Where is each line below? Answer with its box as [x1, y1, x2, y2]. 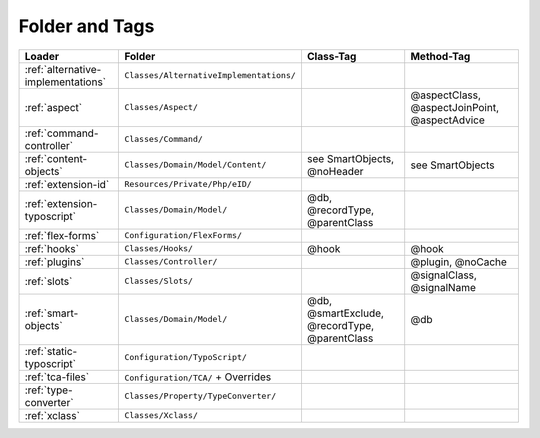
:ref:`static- [24, 344, 78, 358]
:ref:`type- [24, 383, 74, 397]
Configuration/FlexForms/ [124, 230, 242, 241]
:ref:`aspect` [24, 100, 83, 114]
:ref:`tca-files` [24, 370, 90, 384]
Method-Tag [410, 49, 471, 63]
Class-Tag [306, 49, 357, 63]
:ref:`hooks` [24, 241, 80, 255]
